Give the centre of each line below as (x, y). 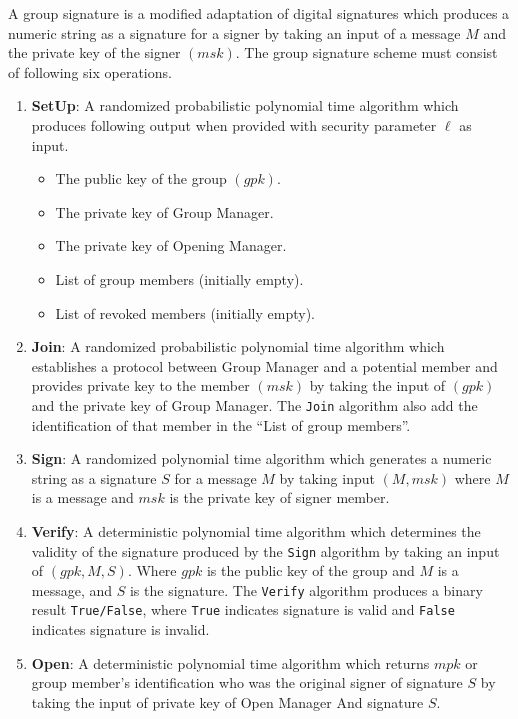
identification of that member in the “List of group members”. (221, 424)
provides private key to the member (140, 385)
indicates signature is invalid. (120, 629)
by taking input (327, 477)
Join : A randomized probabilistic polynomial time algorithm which (238, 346)
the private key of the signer (94, 52)
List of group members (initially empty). (179, 278)
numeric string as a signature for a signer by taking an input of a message (234, 32)
